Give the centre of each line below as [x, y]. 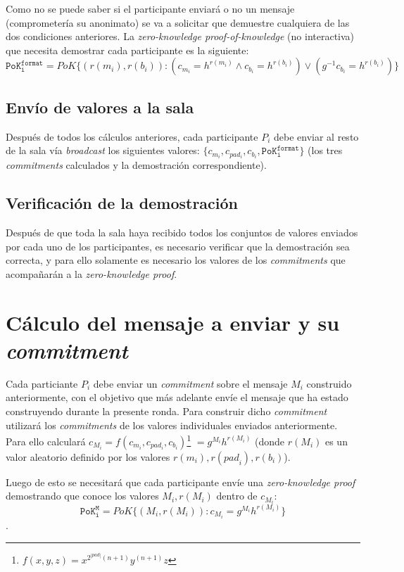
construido [329, 383]
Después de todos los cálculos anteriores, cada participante [132, 136]
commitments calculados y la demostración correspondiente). [136, 165]
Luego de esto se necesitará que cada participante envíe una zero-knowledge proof [181, 482]
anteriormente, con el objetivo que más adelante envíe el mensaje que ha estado [177, 397]
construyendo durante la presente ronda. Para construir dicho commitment [166, 411]
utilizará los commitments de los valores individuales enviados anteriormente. [172, 425]
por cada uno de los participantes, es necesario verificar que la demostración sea [178, 246]
